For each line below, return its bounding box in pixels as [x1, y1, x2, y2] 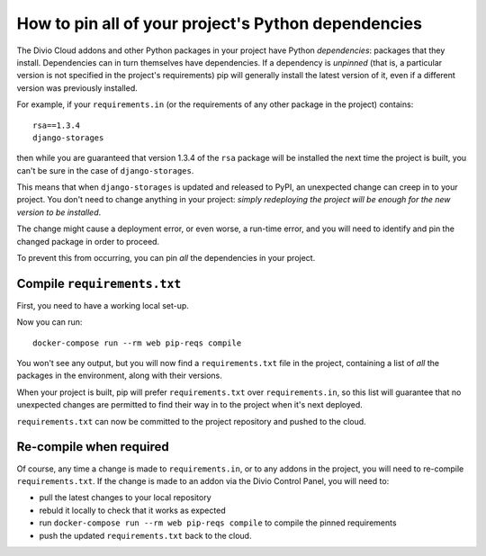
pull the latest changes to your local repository [39, 492, 211, 503]
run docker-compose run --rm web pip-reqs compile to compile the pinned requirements [39, 517, 397, 528]
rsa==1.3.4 [32, 120, 81, 130]
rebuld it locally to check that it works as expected [39, 505, 226, 516]
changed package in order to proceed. [16, 236, 160, 247]
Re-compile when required [16, 439, 170, 454]
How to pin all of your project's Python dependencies [16, 13, 423, 33]
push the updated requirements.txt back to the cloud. [39, 530, 252, 541]
